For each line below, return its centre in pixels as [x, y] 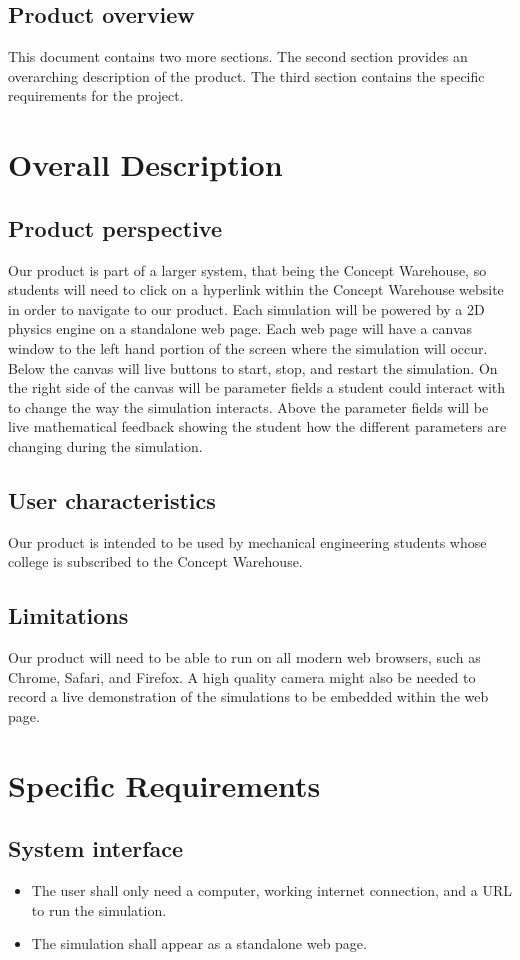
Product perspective [115, 227]
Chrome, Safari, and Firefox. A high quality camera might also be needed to [242, 676]
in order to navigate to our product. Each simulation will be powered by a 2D [246, 308]
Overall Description [145, 164]
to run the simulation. [99, 909]
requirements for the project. [96, 95]
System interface [96, 848]
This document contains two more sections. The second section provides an [238, 56]
